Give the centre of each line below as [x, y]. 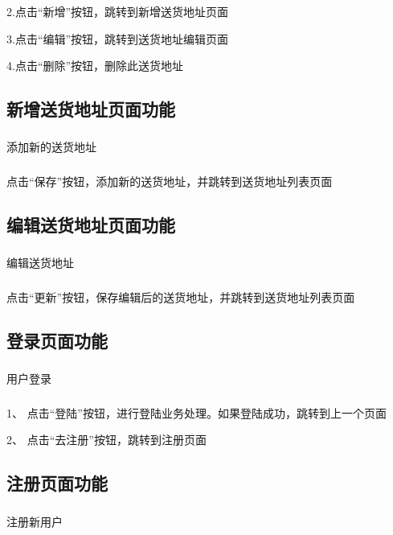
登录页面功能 [57, 340]
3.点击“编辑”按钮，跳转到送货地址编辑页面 [118, 38]
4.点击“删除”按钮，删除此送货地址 [95, 66]
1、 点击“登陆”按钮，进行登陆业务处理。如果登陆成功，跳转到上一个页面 [196, 412]
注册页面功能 [57, 483]
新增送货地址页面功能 [91, 109]
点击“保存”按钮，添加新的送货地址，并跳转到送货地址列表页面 [170, 181]
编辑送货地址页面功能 [91, 224]
